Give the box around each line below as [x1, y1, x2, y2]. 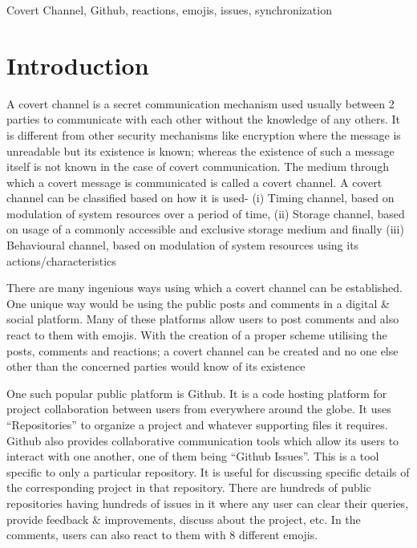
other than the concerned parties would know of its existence [6, 358, 306, 375]
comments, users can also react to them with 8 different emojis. [6, 526, 318, 543]
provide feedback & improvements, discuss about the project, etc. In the [6, 510, 361, 527]
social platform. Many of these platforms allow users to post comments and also [6, 311, 399, 327]
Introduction [6, 48, 149, 81]
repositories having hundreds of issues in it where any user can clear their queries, [6, 494, 409, 511]
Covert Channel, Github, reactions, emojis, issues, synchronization [6, 2, 332, 18]
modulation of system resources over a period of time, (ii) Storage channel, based [6, 205, 405, 221]
